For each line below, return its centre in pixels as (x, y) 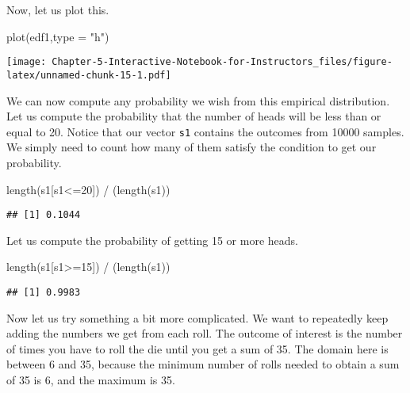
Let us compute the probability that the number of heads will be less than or (194, 116)
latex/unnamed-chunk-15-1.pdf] (89, 75)
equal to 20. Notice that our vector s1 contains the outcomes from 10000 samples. (205, 131)
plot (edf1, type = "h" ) (58, 36)
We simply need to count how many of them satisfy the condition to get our (192, 147)
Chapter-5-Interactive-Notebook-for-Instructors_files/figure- (222, 62)
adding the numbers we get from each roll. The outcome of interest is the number (205, 333)
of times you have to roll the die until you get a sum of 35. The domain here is (197, 348)
